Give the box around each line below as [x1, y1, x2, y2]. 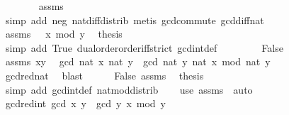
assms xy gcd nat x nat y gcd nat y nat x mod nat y [5, 54, 271, 69]
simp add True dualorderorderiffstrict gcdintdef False [5, 40, 283, 55]
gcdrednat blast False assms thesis [5, 67, 204, 82]
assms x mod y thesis [5, 26, 123, 41]
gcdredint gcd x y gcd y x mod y [5, 96, 166, 111]
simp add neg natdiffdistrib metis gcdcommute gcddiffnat [5, 12, 264, 27]
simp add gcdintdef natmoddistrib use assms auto [5, 82, 253, 97]
